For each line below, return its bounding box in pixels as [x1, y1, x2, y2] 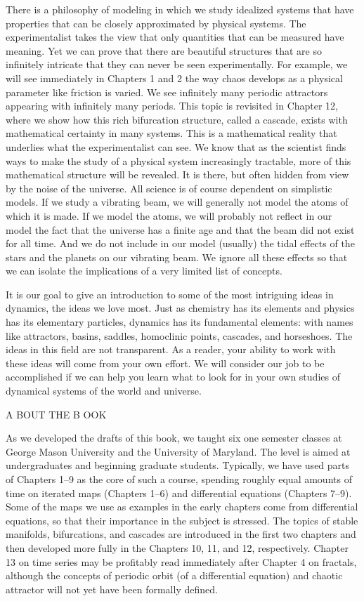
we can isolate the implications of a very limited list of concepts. [6, 263, 282, 278]
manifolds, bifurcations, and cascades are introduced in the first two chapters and [6, 527, 356, 541]
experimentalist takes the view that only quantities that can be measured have [6, 29, 344, 44]
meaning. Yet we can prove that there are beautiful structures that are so [6, 43, 323, 58]
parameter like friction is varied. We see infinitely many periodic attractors [6, 84, 328, 99]
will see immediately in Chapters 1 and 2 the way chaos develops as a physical [6, 70, 343, 85]
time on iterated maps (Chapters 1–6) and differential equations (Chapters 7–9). [6, 485, 352, 500]
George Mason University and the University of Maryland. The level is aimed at [6, 444, 351, 458]
